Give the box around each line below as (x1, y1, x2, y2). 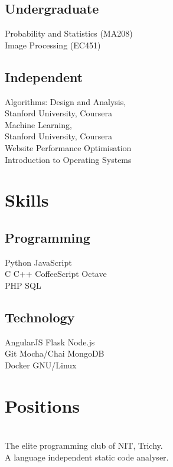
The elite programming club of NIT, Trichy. (5, 439, 163, 452)
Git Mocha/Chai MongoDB (5, 347, 105, 360)
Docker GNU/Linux (5, 358, 77, 371)
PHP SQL (5, 279, 41, 291)
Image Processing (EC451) (5, 38, 101, 51)
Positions (5, 393, 80, 417)
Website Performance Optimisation (5, 141, 132, 154)
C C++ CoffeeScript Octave (5, 267, 107, 280)
